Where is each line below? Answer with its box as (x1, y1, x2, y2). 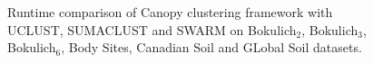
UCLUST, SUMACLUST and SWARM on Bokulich (7, 20, 297, 39)
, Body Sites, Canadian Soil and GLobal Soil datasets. (61, 38, 362, 57)
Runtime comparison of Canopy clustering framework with (7, 3, 333, 21)
